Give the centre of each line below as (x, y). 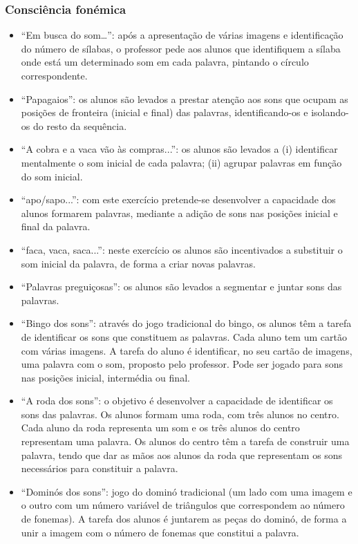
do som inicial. (52, 176)
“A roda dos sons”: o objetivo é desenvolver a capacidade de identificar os (177, 401)
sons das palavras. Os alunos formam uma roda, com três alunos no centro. (180, 414)
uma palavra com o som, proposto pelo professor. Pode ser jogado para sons (182, 364)
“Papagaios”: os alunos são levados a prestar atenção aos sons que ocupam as (185, 99)
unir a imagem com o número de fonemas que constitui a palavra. (160, 532)
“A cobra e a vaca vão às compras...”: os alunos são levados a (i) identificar (179, 149)
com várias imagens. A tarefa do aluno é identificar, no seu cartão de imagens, (187, 350)
